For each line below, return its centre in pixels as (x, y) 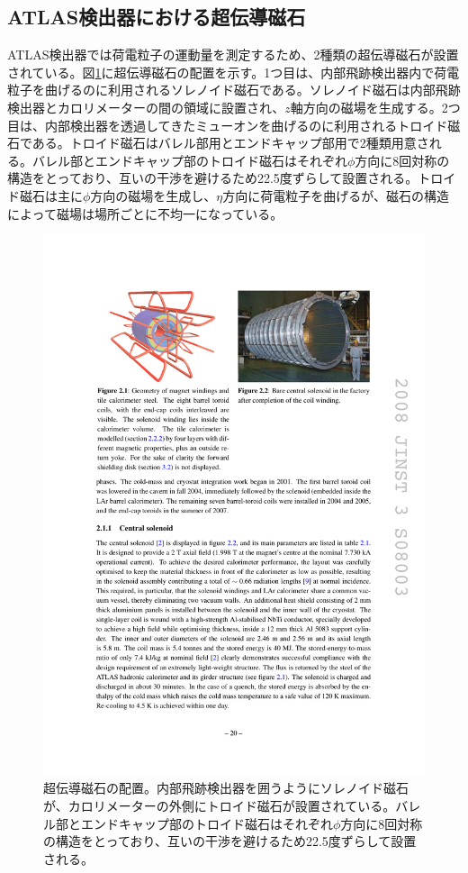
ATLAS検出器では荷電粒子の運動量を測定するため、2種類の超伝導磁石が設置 (233, 55)
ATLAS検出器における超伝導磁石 (157, 17)
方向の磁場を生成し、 (153, 195)
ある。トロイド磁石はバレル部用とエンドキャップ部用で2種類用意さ (230, 143)
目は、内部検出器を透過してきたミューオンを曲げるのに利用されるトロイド (228, 125)
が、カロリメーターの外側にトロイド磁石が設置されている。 (220, 806)
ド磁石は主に (45, 195)
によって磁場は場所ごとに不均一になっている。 (145, 213)
